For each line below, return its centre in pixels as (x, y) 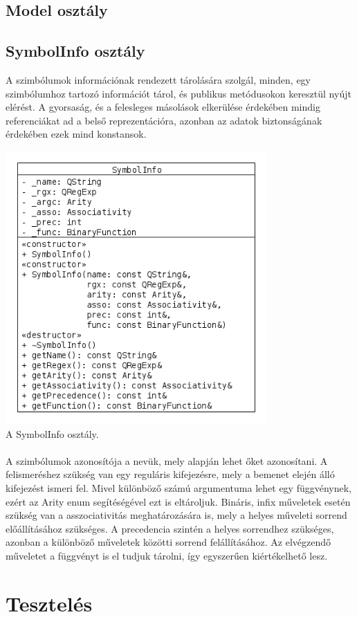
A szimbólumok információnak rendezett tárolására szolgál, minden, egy (158, 79)
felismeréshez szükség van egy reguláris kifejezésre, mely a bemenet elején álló (170, 474)
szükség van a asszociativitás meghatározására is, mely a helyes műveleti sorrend (176, 515)
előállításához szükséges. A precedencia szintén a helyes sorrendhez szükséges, (170, 528)
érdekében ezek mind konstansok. (76, 134)
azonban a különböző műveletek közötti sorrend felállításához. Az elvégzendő (168, 542)
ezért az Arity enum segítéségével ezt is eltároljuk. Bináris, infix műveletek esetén (178, 501)
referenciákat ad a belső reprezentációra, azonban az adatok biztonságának (164, 120)
